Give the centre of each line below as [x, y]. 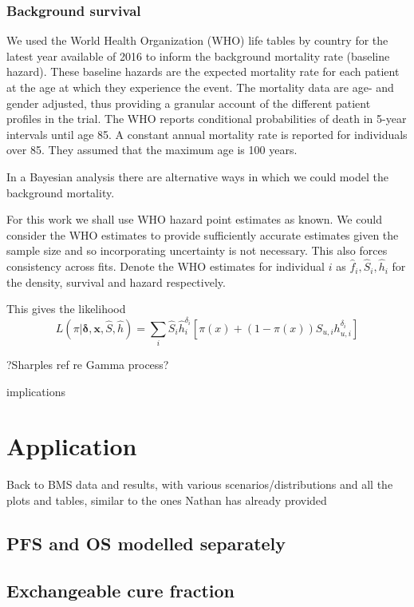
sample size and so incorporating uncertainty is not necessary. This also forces [197, 250]
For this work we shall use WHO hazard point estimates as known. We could [194, 219]
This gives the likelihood [66, 309]
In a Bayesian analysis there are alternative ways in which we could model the [197, 176]
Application [72, 446]
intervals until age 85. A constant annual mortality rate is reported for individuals [207, 134]
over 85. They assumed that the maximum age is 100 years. [152, 150]
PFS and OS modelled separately [146, 543]
